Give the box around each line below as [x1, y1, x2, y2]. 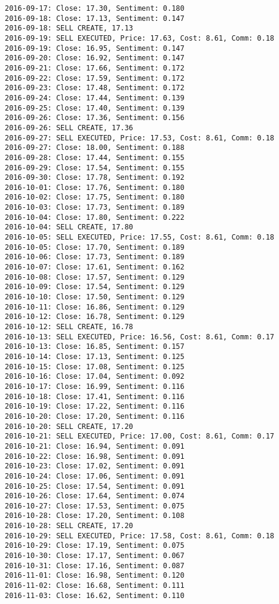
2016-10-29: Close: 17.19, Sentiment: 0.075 [5, 541, 185, 550]
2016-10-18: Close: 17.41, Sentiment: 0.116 [5, 392, 185, 401]
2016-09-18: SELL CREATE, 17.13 [5, 24, 133, 33]
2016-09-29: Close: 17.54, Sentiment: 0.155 [5, 163, 185, 172]
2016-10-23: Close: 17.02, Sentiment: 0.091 [5, 462, 185, 471]
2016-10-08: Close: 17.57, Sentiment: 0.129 [5, 272, 185, 281]
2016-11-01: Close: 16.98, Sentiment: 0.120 [5, 571, 185, 580]
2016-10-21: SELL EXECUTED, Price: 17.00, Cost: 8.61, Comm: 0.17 [5, 432, 275, 441]
